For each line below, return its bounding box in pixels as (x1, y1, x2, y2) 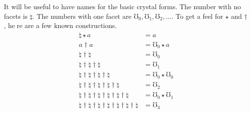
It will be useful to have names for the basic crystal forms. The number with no (4, 1, 241, 11)
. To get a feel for (171, 11, 223, 21)
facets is (4, 11, 28, 21)
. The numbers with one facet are (32, 11, 132, 21)
